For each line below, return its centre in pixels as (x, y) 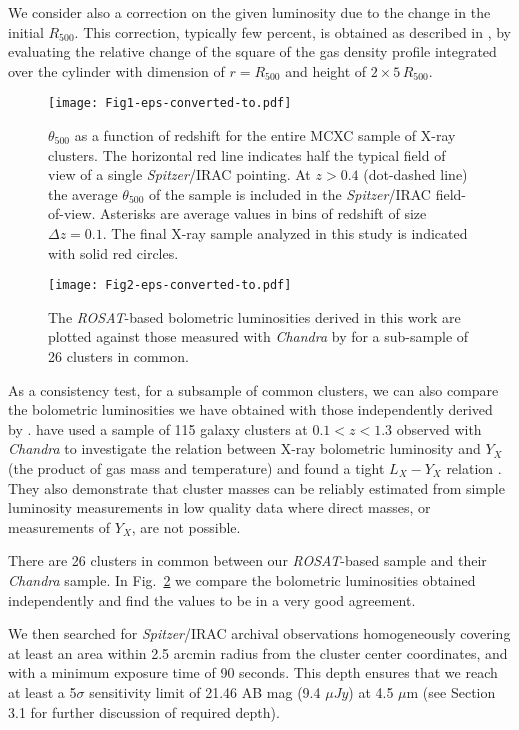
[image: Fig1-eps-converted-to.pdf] (170, 103)
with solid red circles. (113, 252)
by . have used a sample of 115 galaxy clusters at (158, 428)
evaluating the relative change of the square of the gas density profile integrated (252, 51)
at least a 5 (42, 691)
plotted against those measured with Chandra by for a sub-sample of (258, 336)
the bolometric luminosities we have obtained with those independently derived (250, 409)
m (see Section (451, 691)
